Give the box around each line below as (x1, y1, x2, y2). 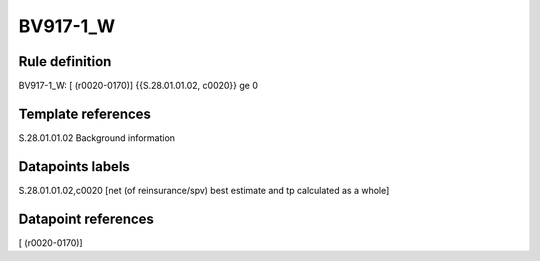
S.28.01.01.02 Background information (18, 131, 175, 144)
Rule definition (18, 53, 112, 70)
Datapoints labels (18, 158, 130, 175)
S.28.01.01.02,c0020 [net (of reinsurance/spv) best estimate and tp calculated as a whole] (18, 184, 390, 196)
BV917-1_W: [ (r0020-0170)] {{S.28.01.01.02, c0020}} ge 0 (18, 80, 259, 92)
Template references (18, 105, 152, 122)
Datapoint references (18, 210, 155, 227)
